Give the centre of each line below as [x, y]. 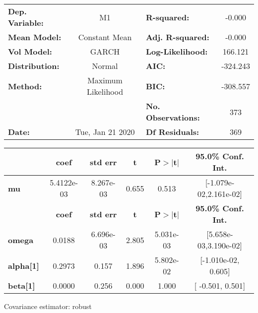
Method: [25, 86]
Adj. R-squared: [177, 37]
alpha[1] [24, 265]
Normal [105, 66]
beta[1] [22, 285]
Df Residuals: [172, 132]
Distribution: [34, 66]
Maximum [105, 80]
